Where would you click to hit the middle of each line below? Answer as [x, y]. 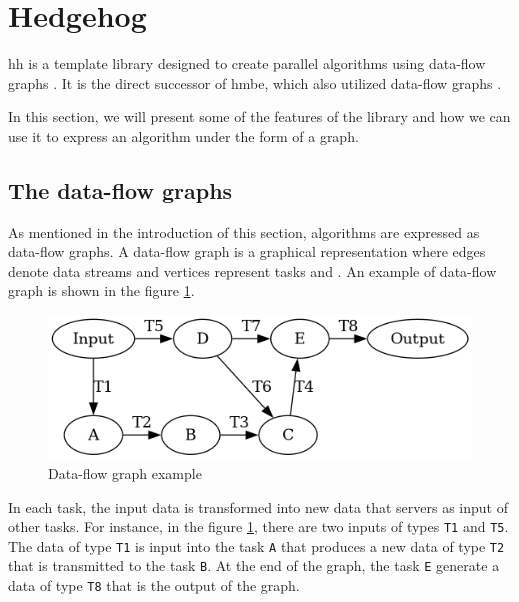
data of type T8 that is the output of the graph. [154, 585]
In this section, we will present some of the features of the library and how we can [259, 116]
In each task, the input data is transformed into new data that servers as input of [258, 506]
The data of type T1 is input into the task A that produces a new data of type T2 [256, 545]
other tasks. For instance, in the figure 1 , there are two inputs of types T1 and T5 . [258, 526]
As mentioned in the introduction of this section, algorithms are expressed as [244, 231]
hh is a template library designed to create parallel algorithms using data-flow [247, 63]
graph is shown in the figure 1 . [101, 290]
